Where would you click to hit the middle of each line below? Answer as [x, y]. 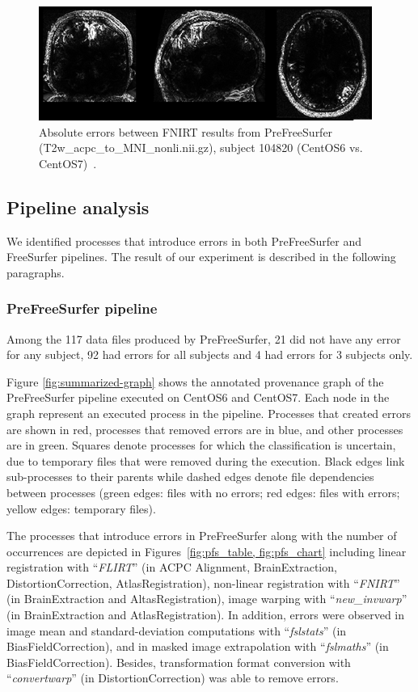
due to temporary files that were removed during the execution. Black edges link [206, 460]
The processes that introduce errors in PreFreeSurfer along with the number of [202, 536]
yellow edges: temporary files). [81, 508]
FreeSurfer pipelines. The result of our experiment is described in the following [201, 257]
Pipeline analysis [78, 207]
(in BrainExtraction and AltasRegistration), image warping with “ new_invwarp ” [207, 599]
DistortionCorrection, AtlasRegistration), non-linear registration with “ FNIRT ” [203, 582]
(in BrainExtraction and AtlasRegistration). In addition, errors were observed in [206, 615]
